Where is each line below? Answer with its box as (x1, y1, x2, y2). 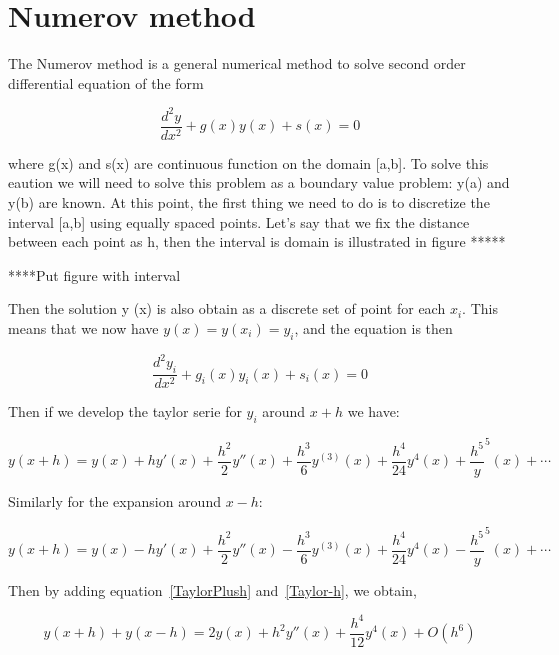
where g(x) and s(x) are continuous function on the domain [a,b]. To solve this (8, 152, 489, 173)
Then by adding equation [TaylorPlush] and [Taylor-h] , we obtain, (8, 579, 417, 600)
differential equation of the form (8, 72, 204, 93)
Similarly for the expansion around (8, 491, 221, 512)
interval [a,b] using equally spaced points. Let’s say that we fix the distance (8, 211, 470, 232)
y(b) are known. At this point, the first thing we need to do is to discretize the (8, 192, 490, 213)
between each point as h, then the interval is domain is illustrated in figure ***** (8, 231, 506, 252)
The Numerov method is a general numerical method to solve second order (8, 53, 466, 74)
